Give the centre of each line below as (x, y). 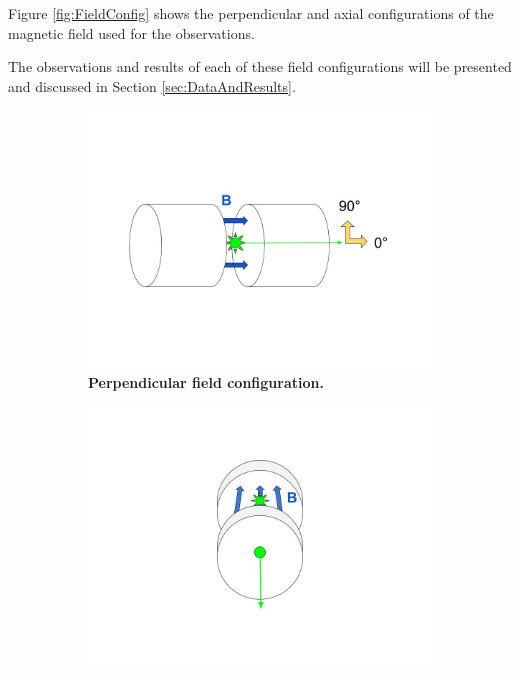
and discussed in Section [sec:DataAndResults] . (152, 85)
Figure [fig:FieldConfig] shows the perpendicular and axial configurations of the (251, 13)
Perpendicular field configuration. (206, 381)
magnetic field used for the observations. (131, 32)
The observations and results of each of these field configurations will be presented (260, 66)
